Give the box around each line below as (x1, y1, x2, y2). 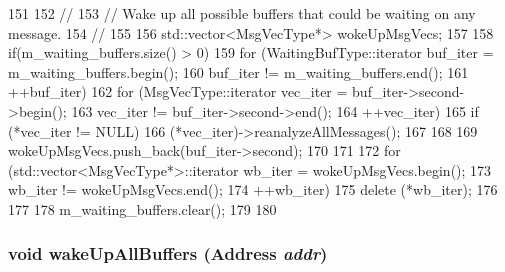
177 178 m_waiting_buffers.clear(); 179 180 (8, 198, 277, 219)
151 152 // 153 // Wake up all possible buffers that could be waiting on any (8, 3, 476, 23)
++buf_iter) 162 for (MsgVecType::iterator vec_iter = (8, 81, 348, 102)
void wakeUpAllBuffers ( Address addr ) (8, 241, 328, 266)
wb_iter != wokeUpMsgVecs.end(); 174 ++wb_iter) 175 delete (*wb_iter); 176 (8, 179, 498, 200)
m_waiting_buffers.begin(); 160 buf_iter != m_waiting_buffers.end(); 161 (8, 61, 469, 82)
